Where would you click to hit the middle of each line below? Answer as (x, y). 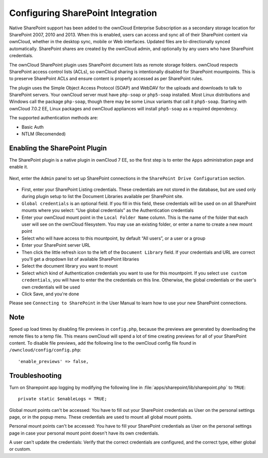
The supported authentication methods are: (54, 118)
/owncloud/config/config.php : (45, 350)
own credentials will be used (51, 287)
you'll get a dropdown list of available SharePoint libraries (80, 259)
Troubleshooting (35, 375)
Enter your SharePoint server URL (56, 245)
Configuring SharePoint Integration (83, 13)
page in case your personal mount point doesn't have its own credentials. (84, 433)
